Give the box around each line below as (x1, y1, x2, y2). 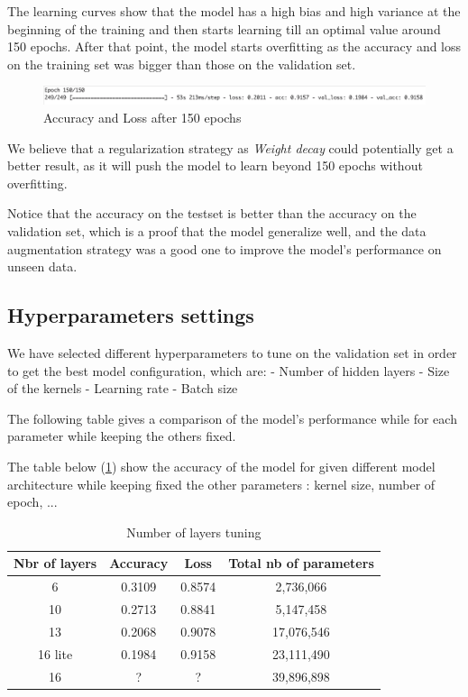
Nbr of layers (14, 554, 97, 573)
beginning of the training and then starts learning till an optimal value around (7, 19, 441, 38)
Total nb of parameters (228, 554, 374, 573)
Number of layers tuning (126, 522, 262, 541)
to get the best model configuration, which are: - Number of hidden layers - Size (7, 361, 450, 380)
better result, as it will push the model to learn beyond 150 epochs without (7, 156, 423, 175)
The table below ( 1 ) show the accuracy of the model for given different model (7, 457, 436, 475)
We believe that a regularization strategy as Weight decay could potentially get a (7, 138, 454, 157)
